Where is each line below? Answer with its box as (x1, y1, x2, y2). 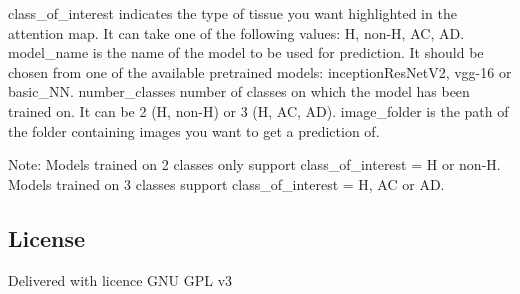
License (8, 222, 86, 253)
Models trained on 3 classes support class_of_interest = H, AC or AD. (8, 173, 445, 194)
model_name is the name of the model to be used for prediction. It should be (8, 42, 484, 63)
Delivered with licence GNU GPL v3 (8, 269, 233, 290)
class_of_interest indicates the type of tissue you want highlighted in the (8, 3, 457, 23)
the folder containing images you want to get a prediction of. (8, 120, 380, 141)
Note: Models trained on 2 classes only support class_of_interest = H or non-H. (8, 154, 501, 175)
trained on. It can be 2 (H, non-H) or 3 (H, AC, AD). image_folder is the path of (8, 100, 509, 121)
